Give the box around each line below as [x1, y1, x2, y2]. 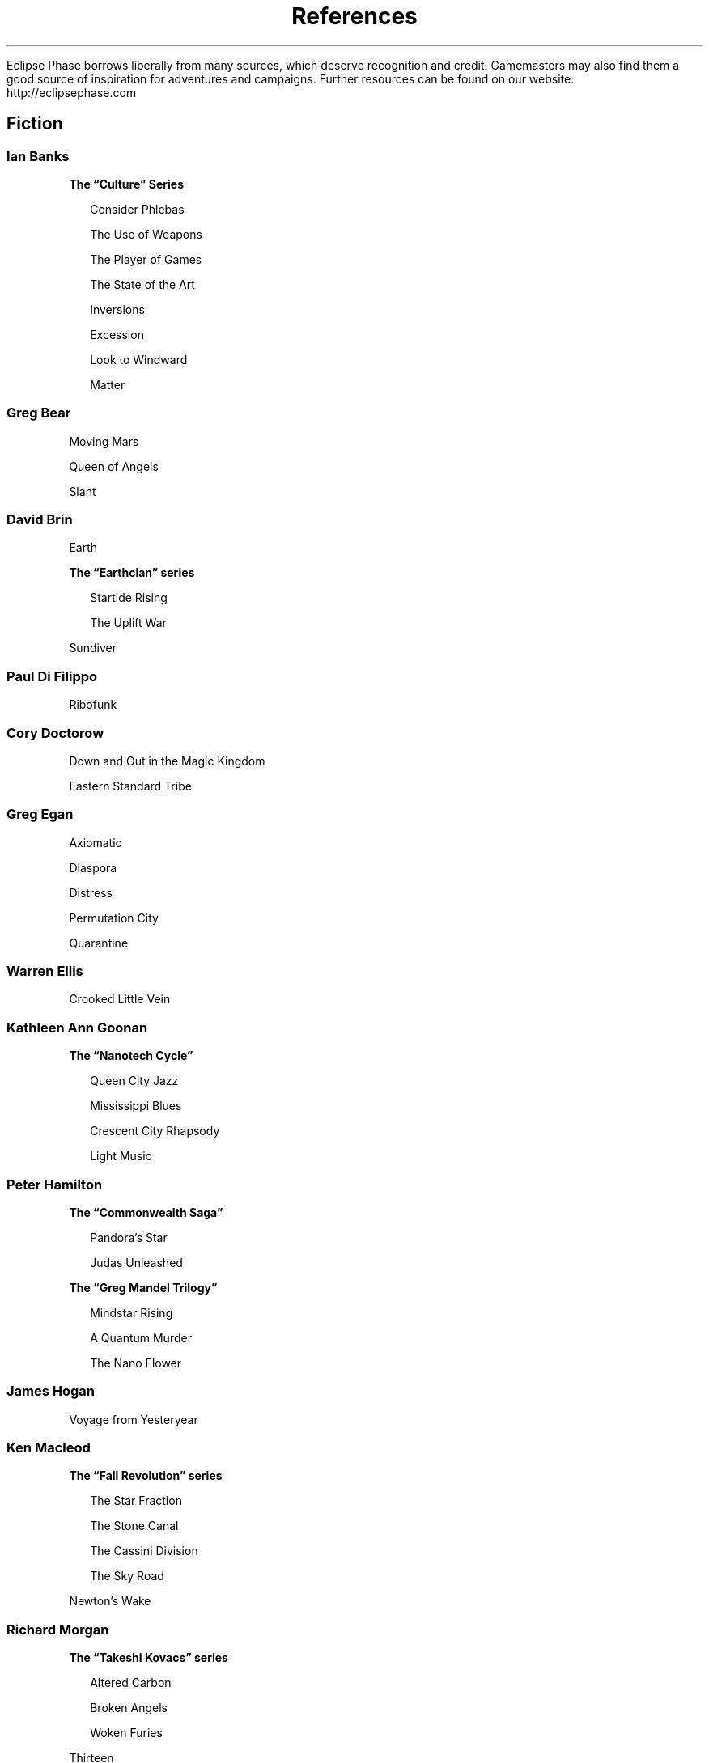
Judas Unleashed [90, 1255, 183, 1269]
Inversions [90, 302, 145, 316]
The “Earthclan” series [69, 566, 195, 580]
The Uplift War [90, 616, 167, 630]
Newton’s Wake [69, 1594, 151, 1608]
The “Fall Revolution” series [69, 1468, 223, 1483]
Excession [90, 327, 144, 341]
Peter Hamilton [6, 1176, 103, 1193]
